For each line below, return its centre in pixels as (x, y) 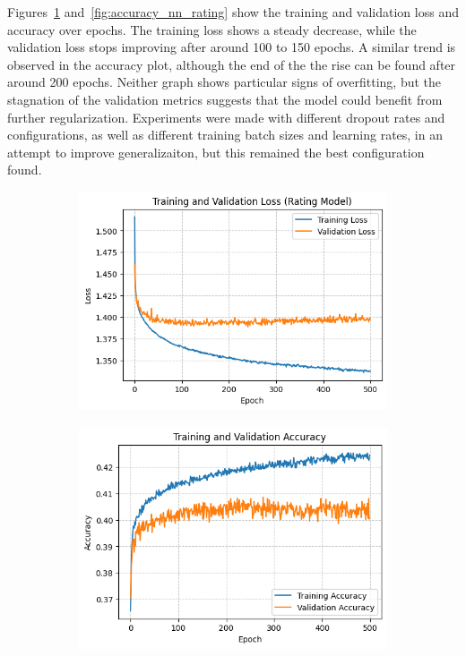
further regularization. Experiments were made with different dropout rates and (226, 117)
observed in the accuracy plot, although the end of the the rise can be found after (232, 64)
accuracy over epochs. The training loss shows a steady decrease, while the (212, 29)
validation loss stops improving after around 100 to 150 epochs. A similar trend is (232, 47)
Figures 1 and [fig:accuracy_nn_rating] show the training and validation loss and (233, 12)
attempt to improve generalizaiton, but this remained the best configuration (216, 152)
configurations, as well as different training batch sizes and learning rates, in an (225, 135)
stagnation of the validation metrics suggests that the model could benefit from (225, 99)
